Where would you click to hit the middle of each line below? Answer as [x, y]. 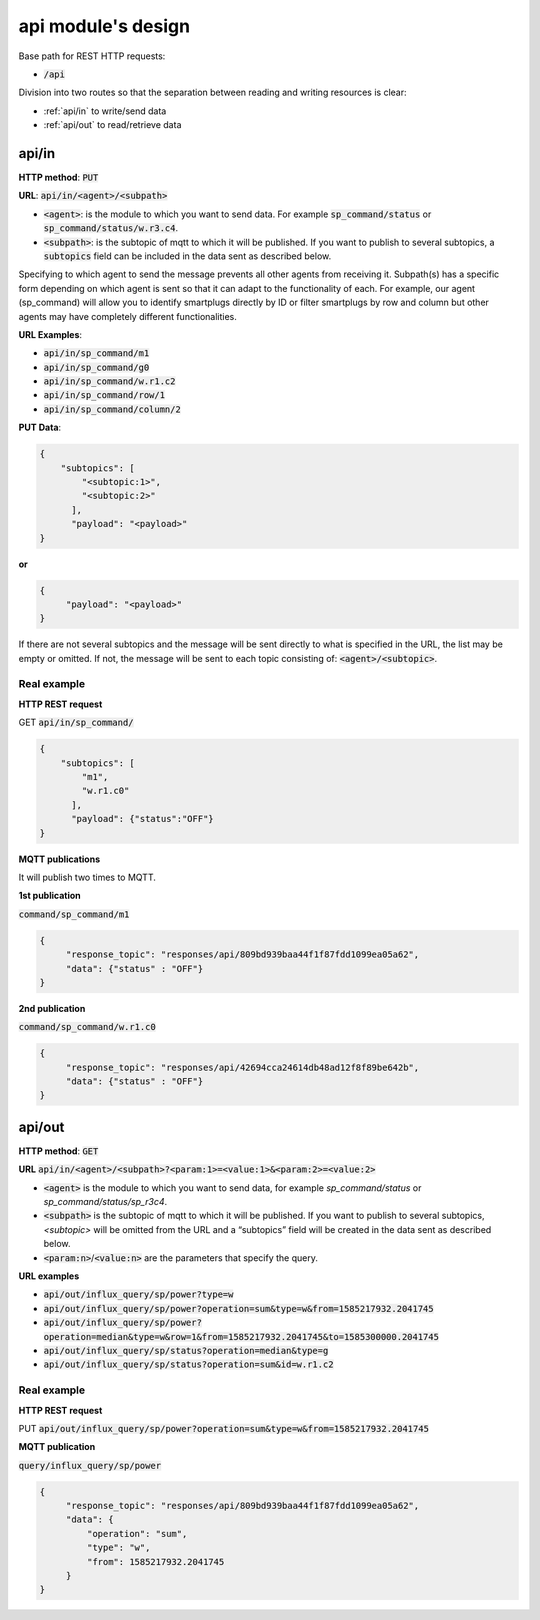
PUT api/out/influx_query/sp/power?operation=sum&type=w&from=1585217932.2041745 [224, 1428]
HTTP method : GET [58, 1151]
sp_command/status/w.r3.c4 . [111, 228]
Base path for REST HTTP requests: [92, 56]
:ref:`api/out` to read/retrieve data [112, 125]
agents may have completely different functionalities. [127, 316]
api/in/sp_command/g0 [96, 367]
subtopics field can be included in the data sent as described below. [187, 256]
